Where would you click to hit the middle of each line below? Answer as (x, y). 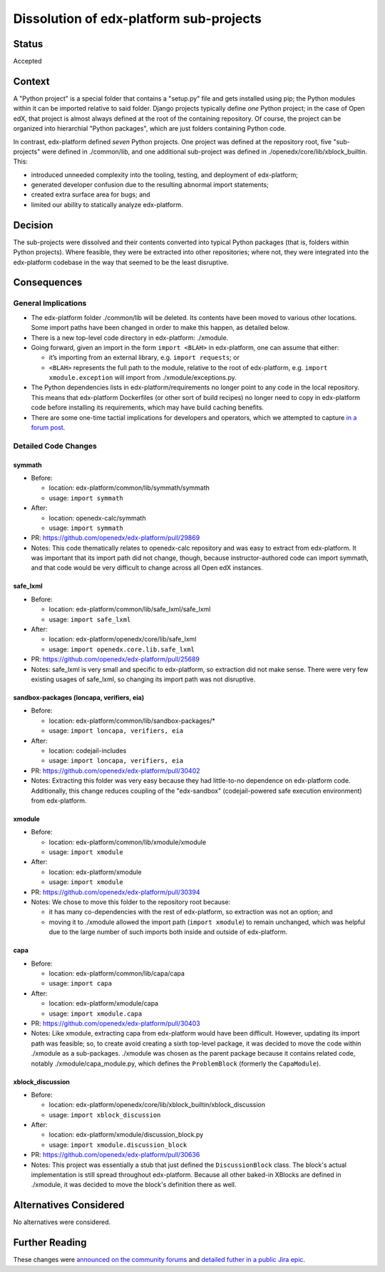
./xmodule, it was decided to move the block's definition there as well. (134, 1185)
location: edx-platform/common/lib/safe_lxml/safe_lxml (130, 609)
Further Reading (50, 1243)
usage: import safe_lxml (90, 619)
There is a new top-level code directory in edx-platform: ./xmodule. (130, 337)
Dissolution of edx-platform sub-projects (137, 19)
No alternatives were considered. (62, 1222)
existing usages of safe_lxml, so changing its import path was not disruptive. (143, 679)
